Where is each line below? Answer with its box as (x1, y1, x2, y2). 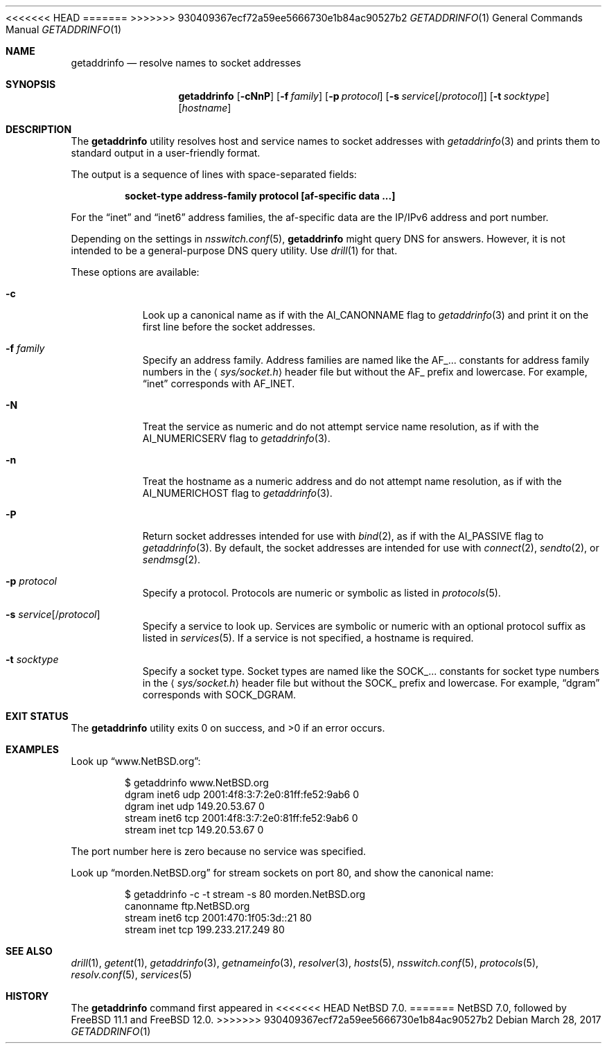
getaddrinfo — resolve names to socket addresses (71, 57, 301, 69)
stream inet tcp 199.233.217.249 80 (125, 924, 285, 935)
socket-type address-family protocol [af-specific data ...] (125, 190, 396, 202)
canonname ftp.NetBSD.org (125, 900, 250, 912)
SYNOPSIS (6, 78, 56, 90)
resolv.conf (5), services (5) (71, 969, 192, 980)
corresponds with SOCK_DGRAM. (142, 689, 297, 700)
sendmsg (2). (142, 554, 201, 565)
